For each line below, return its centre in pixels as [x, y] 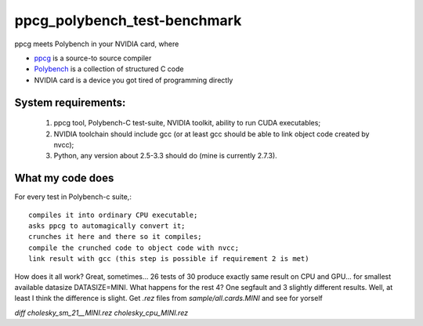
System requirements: [70, 102]
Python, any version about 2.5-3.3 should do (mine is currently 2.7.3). [165, 156]
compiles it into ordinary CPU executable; [113, 215]
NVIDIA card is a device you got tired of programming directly [134, 80]
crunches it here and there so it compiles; [116, 237]
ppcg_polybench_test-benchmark [128, 20]
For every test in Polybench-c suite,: [73, 197]
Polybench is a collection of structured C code [109, 69]
